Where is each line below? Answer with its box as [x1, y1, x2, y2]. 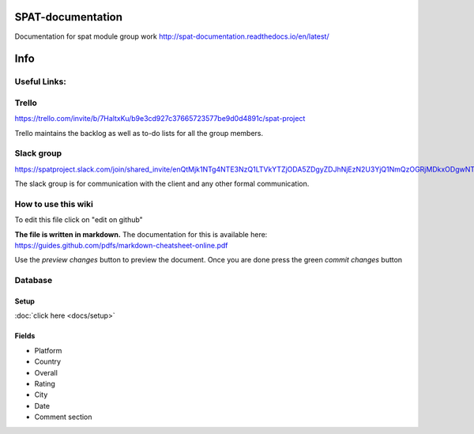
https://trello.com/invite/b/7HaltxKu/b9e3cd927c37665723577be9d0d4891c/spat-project [14, 114, 306, 123]
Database [14, 275, 53, 286]
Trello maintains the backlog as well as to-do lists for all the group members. [14, 128, 264, 138]
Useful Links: [14, 76, 66, 87]
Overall [34, 368, 58, 377]
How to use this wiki [14, 198, 94, 209]
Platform [34, 345, 62, 355]
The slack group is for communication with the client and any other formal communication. [14, 179, 310, 189]
